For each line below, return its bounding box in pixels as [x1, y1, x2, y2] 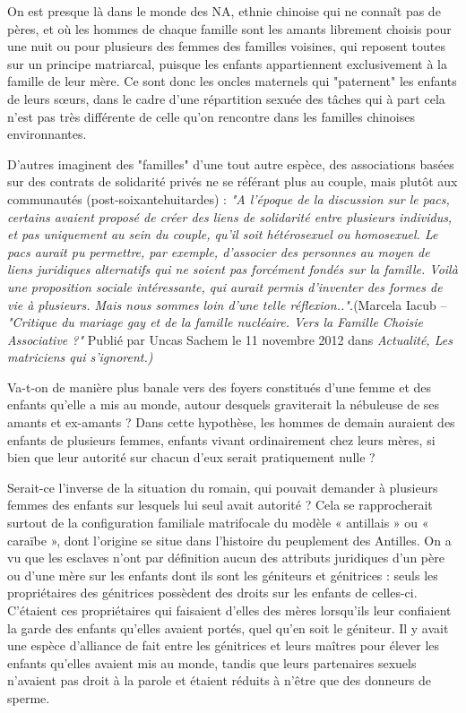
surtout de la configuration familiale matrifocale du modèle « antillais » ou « [7, 513, 429, 532]
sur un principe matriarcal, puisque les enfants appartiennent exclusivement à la [7, 54, 447, 73]
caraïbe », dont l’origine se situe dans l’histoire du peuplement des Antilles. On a [7, 530, 452, 549]
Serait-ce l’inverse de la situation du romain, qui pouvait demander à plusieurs [7, 477, 438, 496]
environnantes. [7, 125, 87, 143]
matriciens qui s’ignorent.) [7, 348, 153, 366]
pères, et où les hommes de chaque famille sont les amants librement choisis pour [7, 19, 452, 38]
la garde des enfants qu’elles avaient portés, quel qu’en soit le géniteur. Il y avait [7, 618, 449, 637]
